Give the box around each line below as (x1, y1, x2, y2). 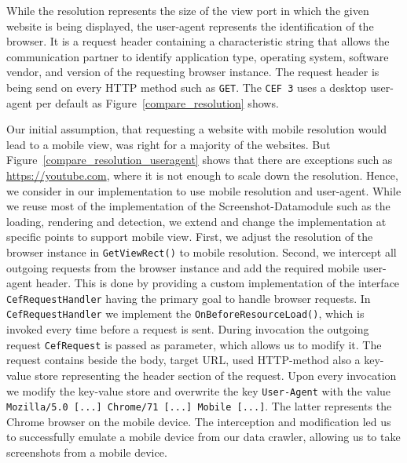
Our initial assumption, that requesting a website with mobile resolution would (6, 121, 387, 137)
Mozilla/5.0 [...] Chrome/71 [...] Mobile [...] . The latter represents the (6, 398, 392, 414)
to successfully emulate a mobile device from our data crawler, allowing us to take (6, 428, 401, 445)
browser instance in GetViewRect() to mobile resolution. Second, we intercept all (6, 243, 397, 260)
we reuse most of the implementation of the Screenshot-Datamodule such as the (6, 198, 390, 214)
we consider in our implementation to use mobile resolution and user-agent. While (6, 182, 401, 199)
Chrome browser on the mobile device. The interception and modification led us (6, 413, 391, 429)
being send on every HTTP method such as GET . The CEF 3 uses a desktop (6, 78, 367, 95)
